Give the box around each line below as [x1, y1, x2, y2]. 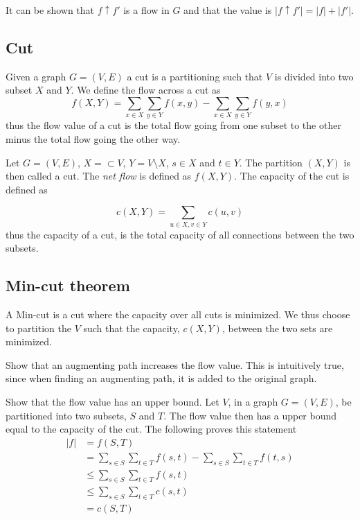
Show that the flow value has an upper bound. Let [6, 394, 219, 408]
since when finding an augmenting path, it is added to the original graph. [6, 371, 317, 385]
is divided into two [274, 69, 354, 83]
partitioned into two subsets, [6, 408, 127, 422]
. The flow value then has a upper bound [163, 408, 337, 422]
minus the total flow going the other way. [6, 131, 181, 146]
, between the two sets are [222, 320, 333, 335]
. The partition [239, 155, 303, 169]
